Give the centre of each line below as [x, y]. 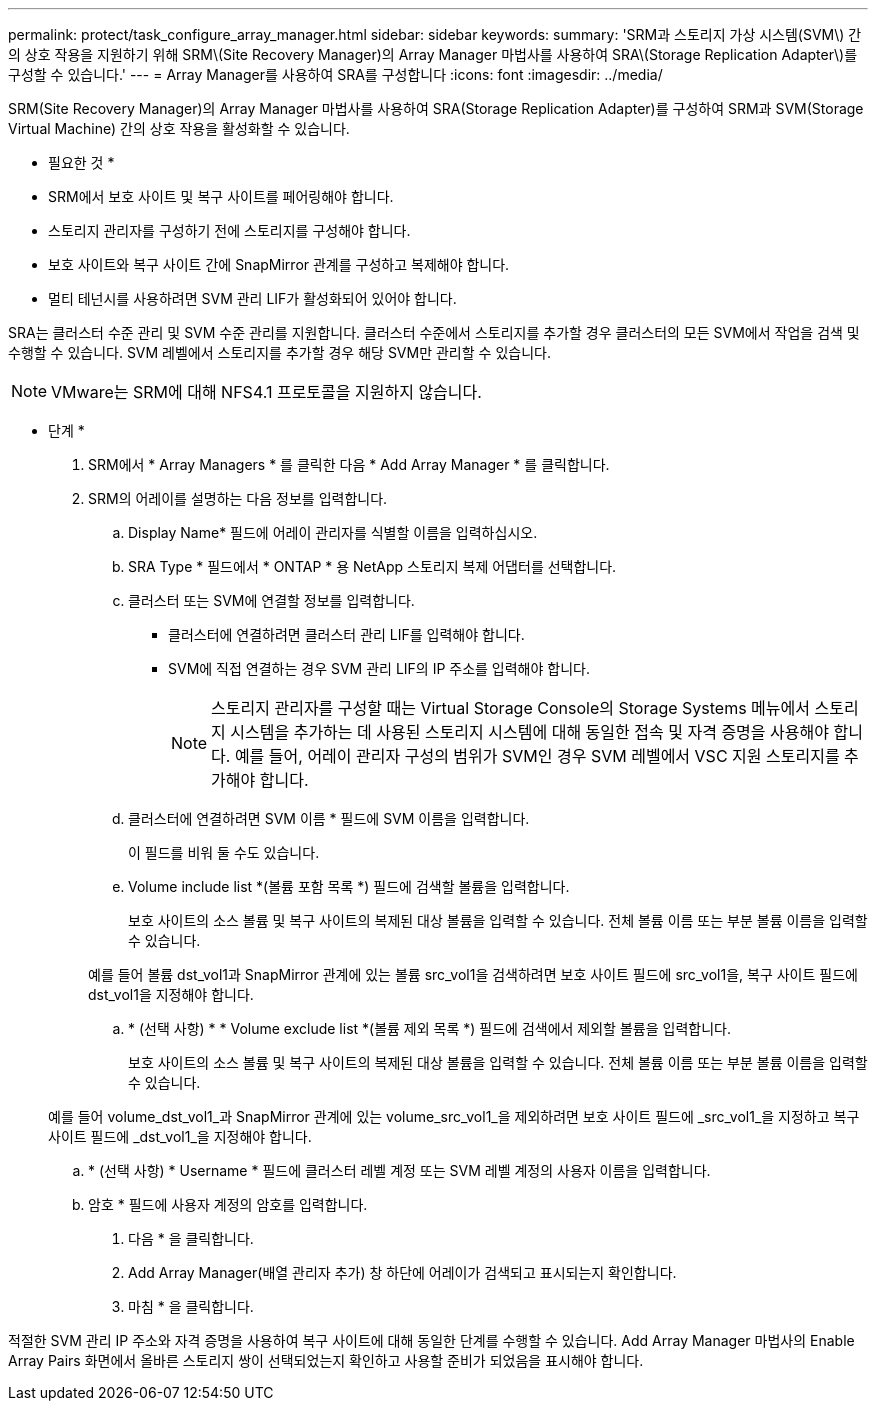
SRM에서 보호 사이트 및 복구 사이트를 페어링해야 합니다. [221, 196]
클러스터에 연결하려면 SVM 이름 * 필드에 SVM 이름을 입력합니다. [329, 818]
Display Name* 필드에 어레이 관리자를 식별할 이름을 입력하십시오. [333, 532]
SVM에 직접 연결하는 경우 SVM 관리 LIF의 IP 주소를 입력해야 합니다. [379, 668]
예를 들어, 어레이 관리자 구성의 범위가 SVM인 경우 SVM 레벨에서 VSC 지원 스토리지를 [537, 756]
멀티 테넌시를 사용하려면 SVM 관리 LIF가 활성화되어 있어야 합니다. [252, 298]
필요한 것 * [81, 162]
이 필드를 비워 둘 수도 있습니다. [224, 852]
